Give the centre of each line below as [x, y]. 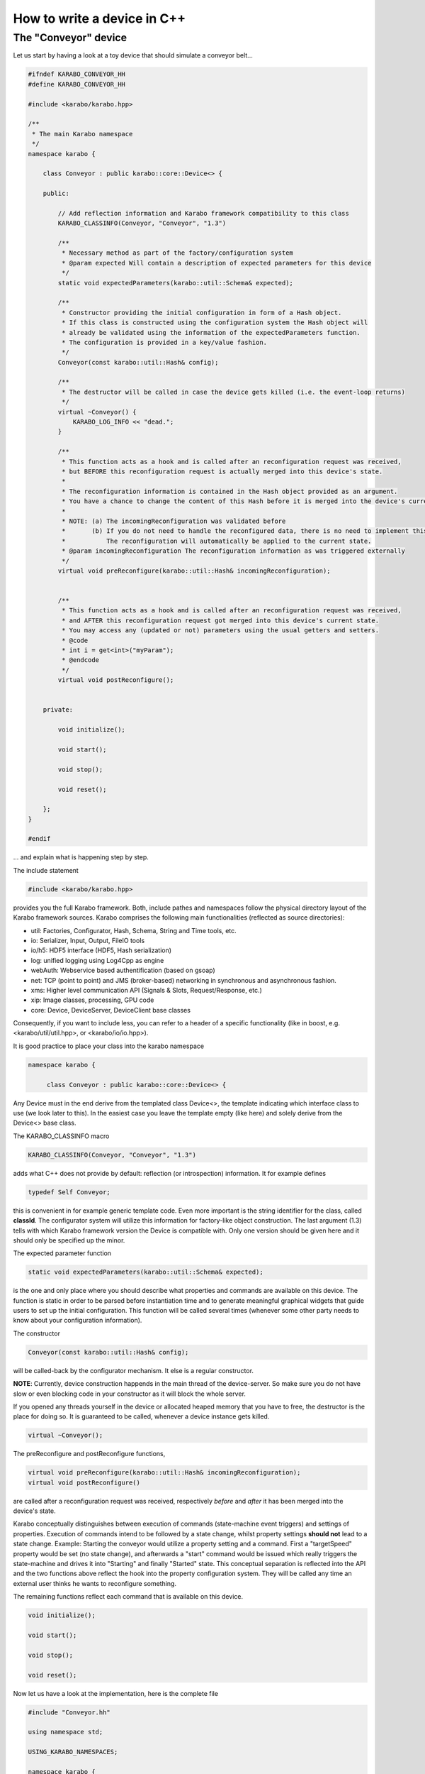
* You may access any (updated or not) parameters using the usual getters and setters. [220, 630]
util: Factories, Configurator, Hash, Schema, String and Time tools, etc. [134, 930]
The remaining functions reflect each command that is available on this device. [128, 1597]
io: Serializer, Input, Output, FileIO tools [88, 940]
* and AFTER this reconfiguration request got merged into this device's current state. [220, 620]
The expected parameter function [62, 1253]
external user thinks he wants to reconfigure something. [95, 1583]
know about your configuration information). [78, 1321]
